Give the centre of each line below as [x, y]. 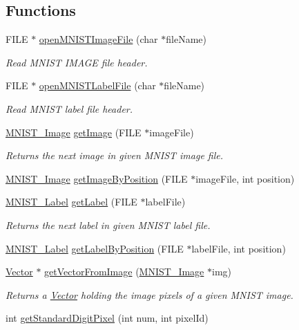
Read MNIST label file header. [69, 108]
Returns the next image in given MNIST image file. [115, 155]
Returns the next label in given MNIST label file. [108, 224]
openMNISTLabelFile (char [97, 85]
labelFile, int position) [239, 248]
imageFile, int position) [245, 178]
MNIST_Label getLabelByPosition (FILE [95, 248]
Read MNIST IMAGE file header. [77, 62]
